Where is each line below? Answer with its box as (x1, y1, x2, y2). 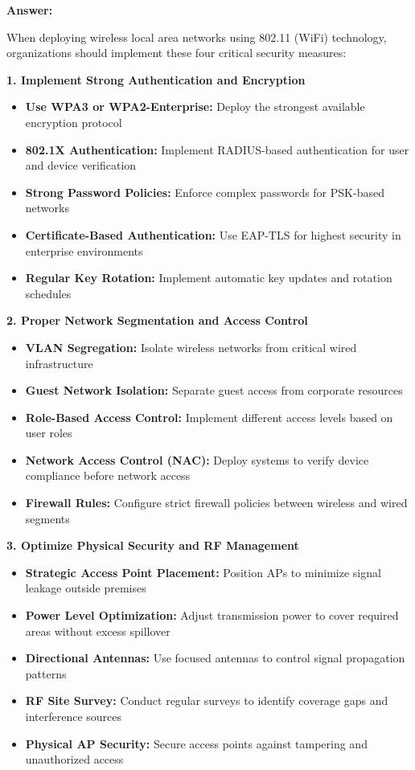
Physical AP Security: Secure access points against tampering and (25, 735, 368, 752)
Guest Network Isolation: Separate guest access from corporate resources (25, 382, 403, 399)
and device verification (25, 157, 137, 174)
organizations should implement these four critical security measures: (6, 44, 347, 61)
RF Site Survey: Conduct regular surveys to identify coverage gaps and (25, 692, 388, 709)
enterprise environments (25, 242, 143, 259)
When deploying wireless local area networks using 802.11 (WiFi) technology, (6, 28, 387, 45)
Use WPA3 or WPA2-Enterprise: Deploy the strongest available (25, 98, 365, 115)
